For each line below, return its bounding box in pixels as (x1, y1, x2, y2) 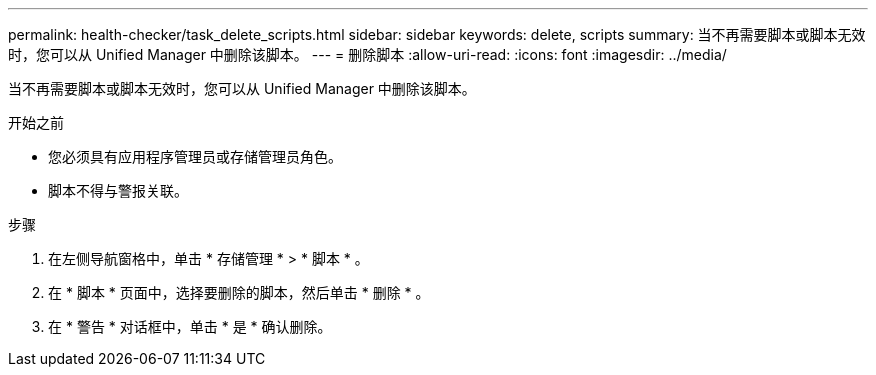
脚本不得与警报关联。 (48, 182, 188, 199)
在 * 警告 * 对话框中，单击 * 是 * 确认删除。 (48, 318, 332, 335)
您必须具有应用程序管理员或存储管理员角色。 (48, 148, 342, 165)
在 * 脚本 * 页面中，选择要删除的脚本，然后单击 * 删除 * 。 (48, 284, 430, 301)
